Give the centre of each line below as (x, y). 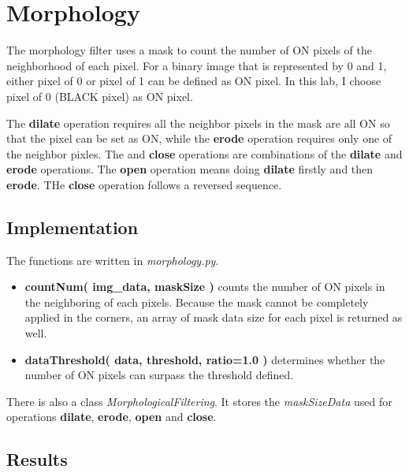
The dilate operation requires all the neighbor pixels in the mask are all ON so (198, 123)
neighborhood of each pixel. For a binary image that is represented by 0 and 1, (197, 65)
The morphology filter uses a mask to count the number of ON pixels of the (189, 50)
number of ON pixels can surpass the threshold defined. (159, 375)
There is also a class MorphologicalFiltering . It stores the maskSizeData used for (199, 401)
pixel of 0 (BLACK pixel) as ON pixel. (100, 96)
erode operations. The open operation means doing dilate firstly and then (190, 169)
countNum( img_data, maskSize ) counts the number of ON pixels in (205, 287)
